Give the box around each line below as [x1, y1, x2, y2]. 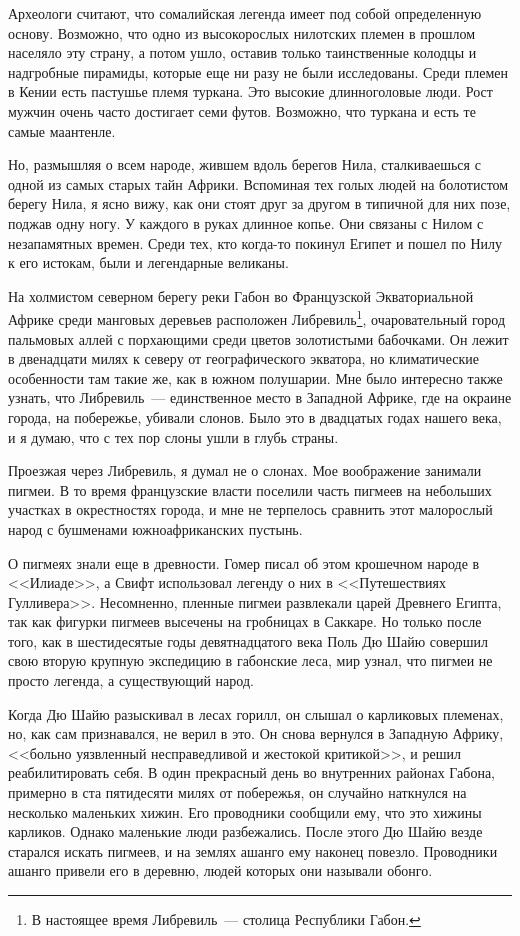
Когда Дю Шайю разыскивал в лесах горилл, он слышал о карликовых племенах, [8, 703, 504, 724]
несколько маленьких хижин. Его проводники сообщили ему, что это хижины [8, 801, 482, 822]
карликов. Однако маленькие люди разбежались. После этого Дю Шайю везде [8, 821, 483, 842]
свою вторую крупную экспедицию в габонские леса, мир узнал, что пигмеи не [8, 650, 493, 671]
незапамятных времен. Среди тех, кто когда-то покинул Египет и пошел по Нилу [8, 232, 502, 253]
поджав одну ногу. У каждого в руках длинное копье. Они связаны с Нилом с [8, 212, 484, 233]
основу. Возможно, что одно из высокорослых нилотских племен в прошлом [8, 22, 476, 43]
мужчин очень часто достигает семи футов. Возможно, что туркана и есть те [8, 100, 476, 121]
